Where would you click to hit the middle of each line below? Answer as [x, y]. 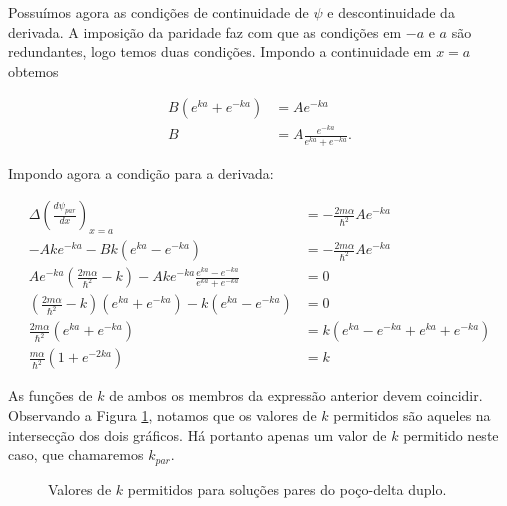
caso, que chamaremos [76, 454]
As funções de [50, 395]
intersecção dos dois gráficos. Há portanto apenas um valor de [197, 434]
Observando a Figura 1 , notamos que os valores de [162, 415]
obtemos [33, 70]
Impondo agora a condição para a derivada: [141, 172]
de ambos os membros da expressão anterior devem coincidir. [296, 395]
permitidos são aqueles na [412, 415]
